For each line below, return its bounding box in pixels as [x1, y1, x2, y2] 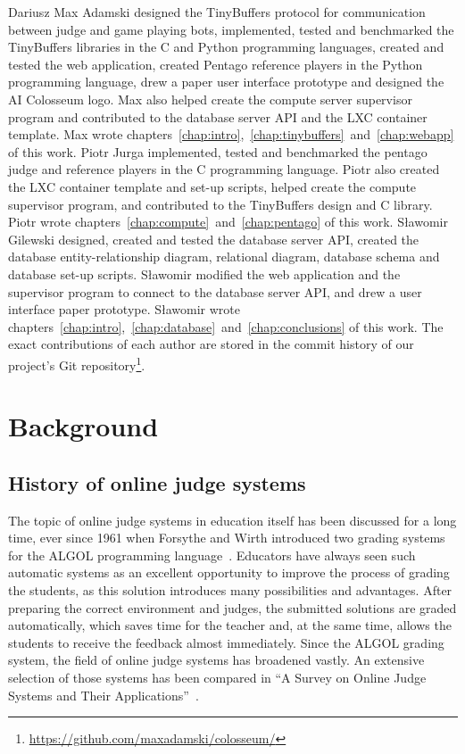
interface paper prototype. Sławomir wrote [8, 300, 241, 319]
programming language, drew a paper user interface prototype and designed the [8, 72, 444, 91]
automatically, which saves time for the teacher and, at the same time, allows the [8, 616, 452, 634]
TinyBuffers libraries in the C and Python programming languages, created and [8, 37, 444, 56]
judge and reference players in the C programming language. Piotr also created [8, 160, 440, 178]
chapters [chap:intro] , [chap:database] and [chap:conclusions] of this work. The [8, 317, 444, 336]
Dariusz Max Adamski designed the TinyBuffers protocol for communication [8, 3, 426, 21]
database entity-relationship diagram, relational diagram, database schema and [8, 247, 440, 266]
